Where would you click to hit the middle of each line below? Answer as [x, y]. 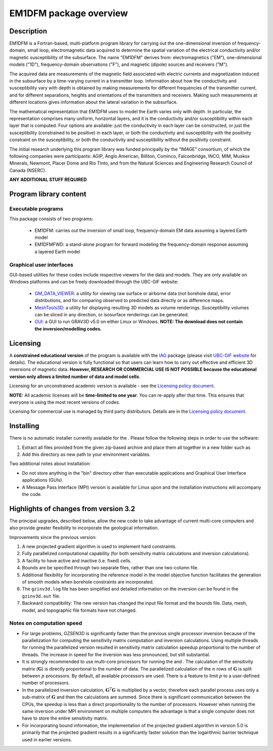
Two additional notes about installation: [50, 464]
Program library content [48, 194]
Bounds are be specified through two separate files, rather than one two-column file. [110, 568]
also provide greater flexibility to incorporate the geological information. [84, 528]
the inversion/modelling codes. [68, 328]
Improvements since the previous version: [53, 537]
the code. [32, 494]
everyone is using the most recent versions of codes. [65, 402]
